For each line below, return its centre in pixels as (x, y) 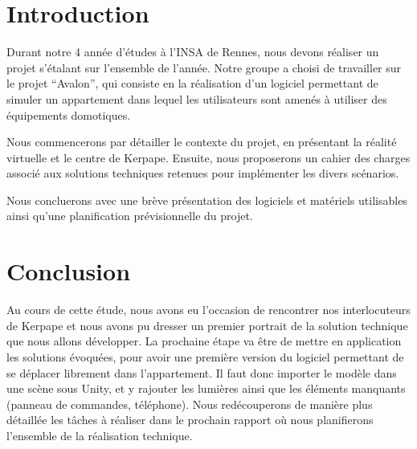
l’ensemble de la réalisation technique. (100, 435)
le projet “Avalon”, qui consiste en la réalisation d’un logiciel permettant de (192, 83)
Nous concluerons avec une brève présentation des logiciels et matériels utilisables (207, 200)
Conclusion (69, 271)
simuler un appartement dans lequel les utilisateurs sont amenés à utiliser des (197, 98)
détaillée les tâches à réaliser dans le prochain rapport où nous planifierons (190, 420)
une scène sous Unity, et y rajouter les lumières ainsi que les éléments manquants (206, 388)
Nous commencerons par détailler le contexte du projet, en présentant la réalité (202, 142)
